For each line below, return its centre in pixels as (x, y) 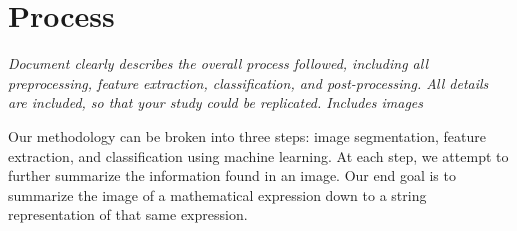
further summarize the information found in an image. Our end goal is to (232, 175)
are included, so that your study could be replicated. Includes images (215, 102)
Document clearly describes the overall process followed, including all (218, 63)
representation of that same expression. (128, 214)
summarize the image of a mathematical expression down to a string (217, 194)
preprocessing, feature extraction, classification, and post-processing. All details (248, 82)
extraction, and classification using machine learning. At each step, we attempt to (258, 155)
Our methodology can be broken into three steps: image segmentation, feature (247, 135)
